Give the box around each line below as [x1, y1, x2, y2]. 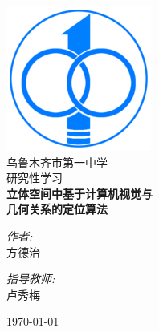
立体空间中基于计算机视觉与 [6, 184, 153, 201]
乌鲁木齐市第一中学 [6, 153, 108, 170]
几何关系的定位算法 [6, 200, 108, 217]
